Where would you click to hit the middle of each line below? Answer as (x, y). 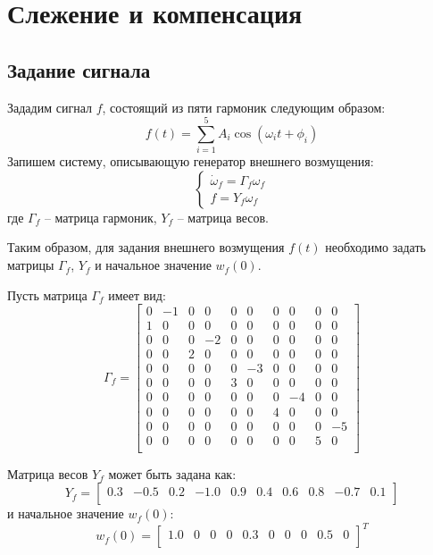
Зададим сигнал (50, 107)
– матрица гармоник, (100, 217)
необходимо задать (375, 247)
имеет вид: (137, 294)
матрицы (31, 265)
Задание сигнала (79, 69)
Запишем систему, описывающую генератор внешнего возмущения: (191, 161)
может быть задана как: (172, 473)
